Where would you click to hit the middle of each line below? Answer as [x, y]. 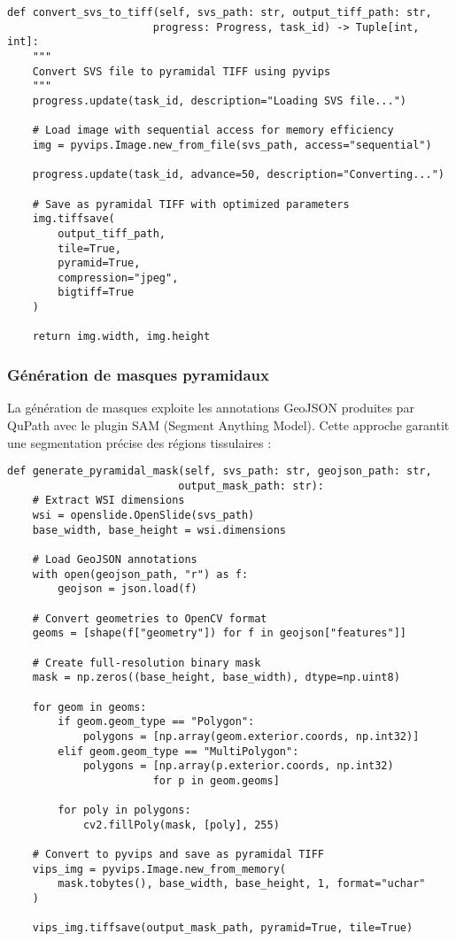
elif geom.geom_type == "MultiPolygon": [178, 751]
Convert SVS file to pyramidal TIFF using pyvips [182, 71]
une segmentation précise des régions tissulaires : [139, 442]
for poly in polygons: [124, 810]
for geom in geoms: [89, 707]
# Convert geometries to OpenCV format [150, 618]
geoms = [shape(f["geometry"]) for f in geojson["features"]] [220, 633]
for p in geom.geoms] [216, 780]
